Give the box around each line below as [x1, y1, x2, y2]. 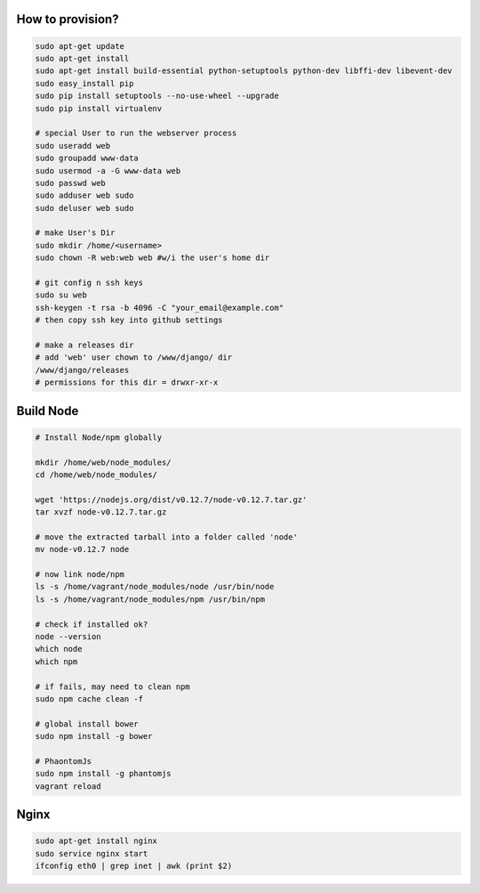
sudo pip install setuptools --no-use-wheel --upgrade [35, 91, 279, 101]
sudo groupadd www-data [35, 153, 140, 164]
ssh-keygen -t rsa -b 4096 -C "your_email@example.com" [35, 303, 284, 313]
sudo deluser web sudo [35, 203, 134, 213]
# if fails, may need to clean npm [35, 681, 190, 692]
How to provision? [16, 12, 119, 27]
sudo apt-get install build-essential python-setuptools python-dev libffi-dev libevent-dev [35, 66, 452, 76]
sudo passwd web [35, 178, 107, 188]
